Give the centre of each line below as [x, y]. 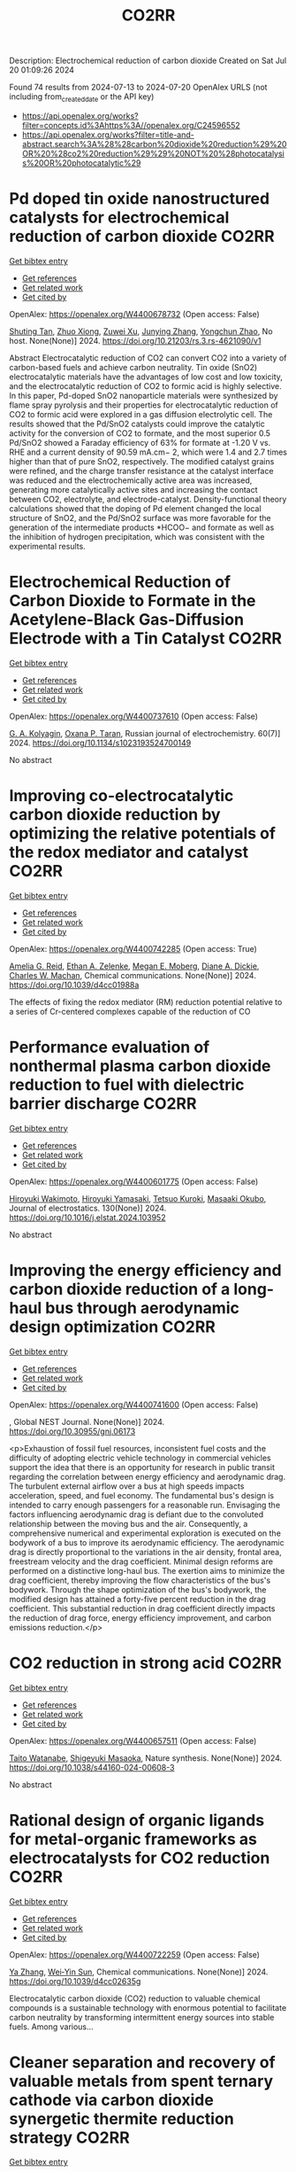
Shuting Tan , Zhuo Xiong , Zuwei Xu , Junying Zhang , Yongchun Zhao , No [141, 331]
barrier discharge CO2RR [103, 1103]
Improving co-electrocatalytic [121, 796]
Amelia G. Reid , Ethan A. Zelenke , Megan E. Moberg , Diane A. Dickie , [134, 966]
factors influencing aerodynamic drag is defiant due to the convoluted [136, 1514]
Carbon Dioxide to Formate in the [133, 601]
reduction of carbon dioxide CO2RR [142, 237]
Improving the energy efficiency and [145, 1270]
